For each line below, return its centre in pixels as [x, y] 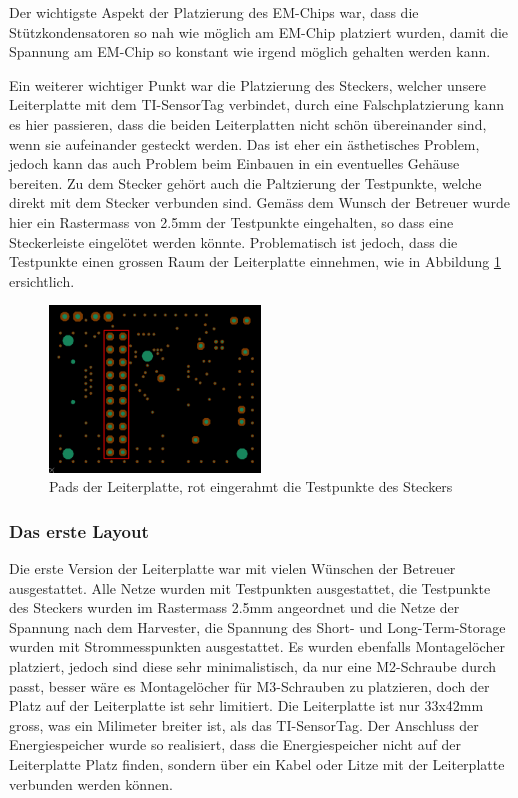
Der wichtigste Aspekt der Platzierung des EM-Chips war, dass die [214, 12]
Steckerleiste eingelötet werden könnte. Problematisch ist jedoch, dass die [233, 241]
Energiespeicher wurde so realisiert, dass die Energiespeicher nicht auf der [235, 744]
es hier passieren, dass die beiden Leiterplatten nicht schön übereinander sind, [248, 123]
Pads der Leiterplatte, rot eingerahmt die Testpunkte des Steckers [251, 486]
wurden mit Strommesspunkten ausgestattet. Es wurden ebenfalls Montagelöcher [257, 646]
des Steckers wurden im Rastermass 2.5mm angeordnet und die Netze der [234, 607]
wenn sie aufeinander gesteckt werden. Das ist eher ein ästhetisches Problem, [244, 143]
